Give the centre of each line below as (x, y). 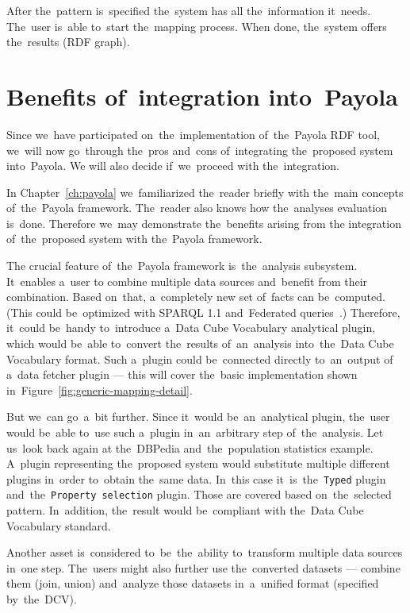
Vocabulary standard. (59, 525)
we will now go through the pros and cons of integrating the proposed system (200, 150)
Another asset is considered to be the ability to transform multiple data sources (205, 552)
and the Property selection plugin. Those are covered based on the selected (199, 494)
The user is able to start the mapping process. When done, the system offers (197, 26)
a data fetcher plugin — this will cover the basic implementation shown (182, 374)
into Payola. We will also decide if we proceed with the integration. (173, 166)
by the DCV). (42, 599)
